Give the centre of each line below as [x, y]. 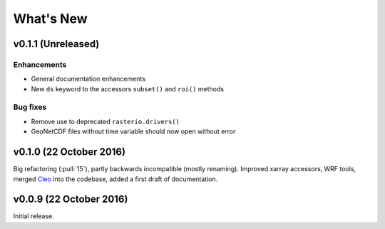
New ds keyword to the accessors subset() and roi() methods [128, 88]
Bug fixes [30, 107]
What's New [51, 19]
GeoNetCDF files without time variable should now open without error [133, 131]
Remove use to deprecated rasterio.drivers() [105, 121]
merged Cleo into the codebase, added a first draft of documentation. [115, 179]
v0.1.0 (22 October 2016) [70, 152]
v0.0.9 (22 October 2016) [71, 199]
